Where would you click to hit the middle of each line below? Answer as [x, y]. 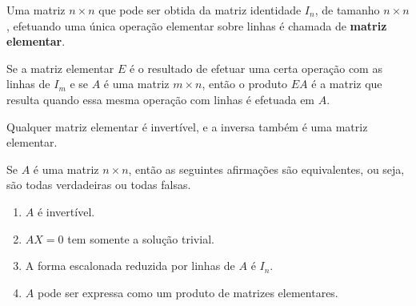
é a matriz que [347, 84]
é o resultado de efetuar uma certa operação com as [256, 68]
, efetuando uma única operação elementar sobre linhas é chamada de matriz [197, 25]
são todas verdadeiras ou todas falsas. [99, 185]
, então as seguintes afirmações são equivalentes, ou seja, [266, 169]
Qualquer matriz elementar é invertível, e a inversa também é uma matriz [187, 126]
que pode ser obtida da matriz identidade [200, 10]
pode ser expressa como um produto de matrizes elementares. [188, 292]
